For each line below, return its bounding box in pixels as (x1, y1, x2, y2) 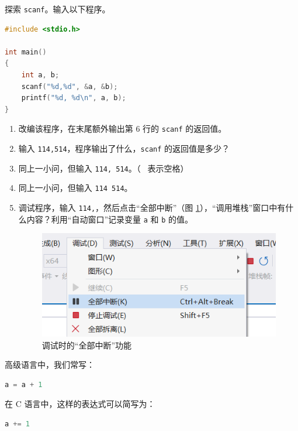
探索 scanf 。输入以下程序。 (5, 3, 110, 15)
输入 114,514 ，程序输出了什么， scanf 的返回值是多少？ (18, 142, 230, 155)
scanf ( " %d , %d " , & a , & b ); (21, 82, 118, 91)
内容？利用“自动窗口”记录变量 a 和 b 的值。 (26, 213, 193, 225)
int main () (5, 47, 47, 56)
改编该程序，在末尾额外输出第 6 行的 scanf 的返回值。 (18, 122, 227, 135)
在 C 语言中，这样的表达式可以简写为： (5, 398, 155, 410)
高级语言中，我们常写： (5, 358, 95, 371)
